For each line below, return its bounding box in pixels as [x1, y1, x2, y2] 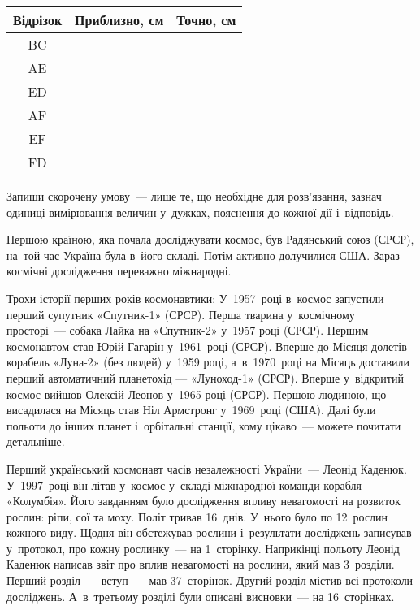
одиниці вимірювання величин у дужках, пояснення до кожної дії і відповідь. [6, 203, 394, 220]
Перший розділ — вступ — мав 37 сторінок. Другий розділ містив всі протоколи [6, 572, 414, 589]
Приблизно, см [75, 11, 164, 29]
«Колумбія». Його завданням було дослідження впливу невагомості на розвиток [6, 492, 401, 509]
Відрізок [13, 11, 63, 29]
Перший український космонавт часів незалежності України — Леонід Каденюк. [6, 460, 407, 477]
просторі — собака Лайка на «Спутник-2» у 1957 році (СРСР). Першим [6, 322, 369, 339]
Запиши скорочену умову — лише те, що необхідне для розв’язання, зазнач [6, 188, 382, 204]
